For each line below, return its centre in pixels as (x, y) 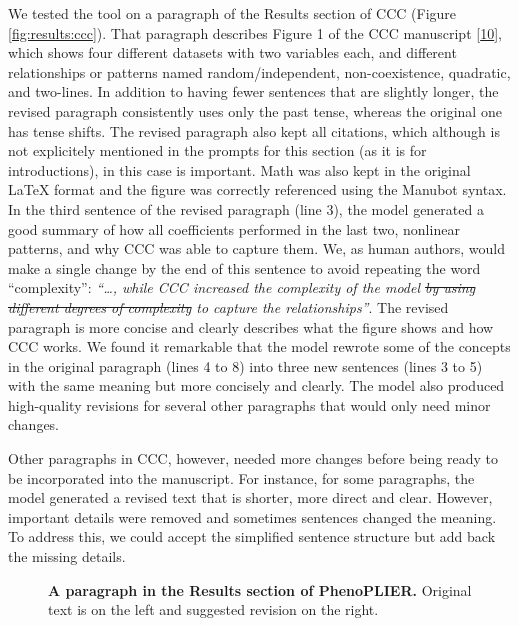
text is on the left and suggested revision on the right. (213, 609)
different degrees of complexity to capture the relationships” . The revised (228, 306)
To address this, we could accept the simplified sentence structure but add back (252, 536)
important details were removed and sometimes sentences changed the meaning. (252, 516)
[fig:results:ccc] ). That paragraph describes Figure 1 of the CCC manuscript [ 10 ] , (255, 32)
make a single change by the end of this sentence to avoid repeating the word (244, 267)
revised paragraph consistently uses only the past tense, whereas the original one (255, 110)
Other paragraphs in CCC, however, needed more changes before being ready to (253, 458)
